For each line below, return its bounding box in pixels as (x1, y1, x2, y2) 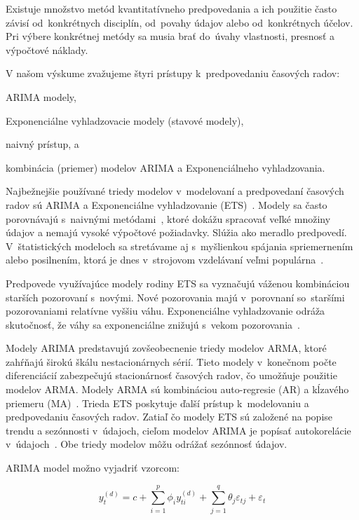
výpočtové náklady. (6, 42, 88, 57)
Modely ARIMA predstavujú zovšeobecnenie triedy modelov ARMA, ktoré (6, 341, 327, 355)
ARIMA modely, (6, 89, 76, 104)
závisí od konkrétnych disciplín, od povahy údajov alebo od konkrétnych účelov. (6, 15, 353, 29)
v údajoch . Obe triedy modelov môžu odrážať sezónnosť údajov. (6, 437, 287, 451)
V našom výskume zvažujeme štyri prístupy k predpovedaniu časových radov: (6, 66, 340, 81)
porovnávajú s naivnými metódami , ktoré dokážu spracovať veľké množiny (6, 211, 331, 226)
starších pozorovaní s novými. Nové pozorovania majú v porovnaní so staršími (6, 289, 345, 304)
